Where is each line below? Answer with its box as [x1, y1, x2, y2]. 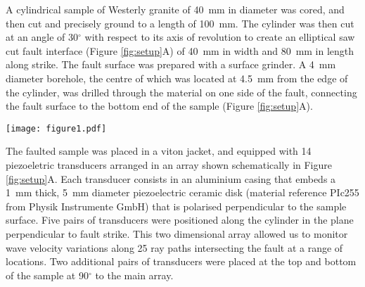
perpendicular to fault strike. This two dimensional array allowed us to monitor [6, 226, 348, 241]
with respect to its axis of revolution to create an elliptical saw [84, 30, 355, 44]
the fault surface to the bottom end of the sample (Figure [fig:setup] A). [6, 98, 313, 113]
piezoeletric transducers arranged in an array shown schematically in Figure [6, 158, 332, 172]
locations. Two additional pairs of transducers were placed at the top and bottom [6, 254, 357, 269]
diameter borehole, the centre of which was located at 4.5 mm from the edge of [6, 70, 348, 85]
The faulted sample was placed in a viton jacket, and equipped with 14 [6, 143, 312, 158]
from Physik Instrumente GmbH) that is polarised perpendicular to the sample [6, 198, 347, 213]
